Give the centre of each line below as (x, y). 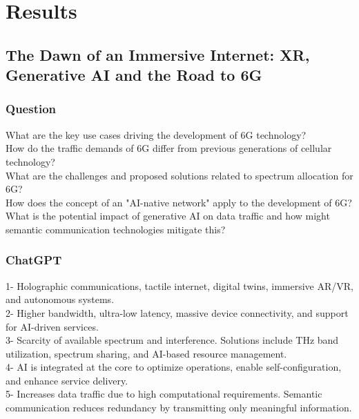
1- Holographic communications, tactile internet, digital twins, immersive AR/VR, (179, 285)
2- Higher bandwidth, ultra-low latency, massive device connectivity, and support (177, 312)
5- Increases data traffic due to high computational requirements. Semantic (164, 394)
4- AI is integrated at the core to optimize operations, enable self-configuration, (174, 367)
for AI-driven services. (52, 326)
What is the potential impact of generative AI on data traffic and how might (168, 216)
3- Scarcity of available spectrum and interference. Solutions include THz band (172, 340)
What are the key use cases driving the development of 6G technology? (156, 134)
